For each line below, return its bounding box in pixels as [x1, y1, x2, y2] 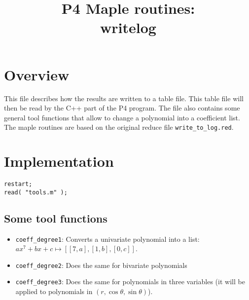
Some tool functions [4, 210, 107, 225]
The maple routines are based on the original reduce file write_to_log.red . [4, 122, 234, 132]
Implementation [4, 151, 114, 171]
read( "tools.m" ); [4, 188, 68, 196]
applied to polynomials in [15, 286, 93, 297]
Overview [4, 64, 70, 84]
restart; [4, 181, 33, 188]
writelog [100, 17, 156, 37]
